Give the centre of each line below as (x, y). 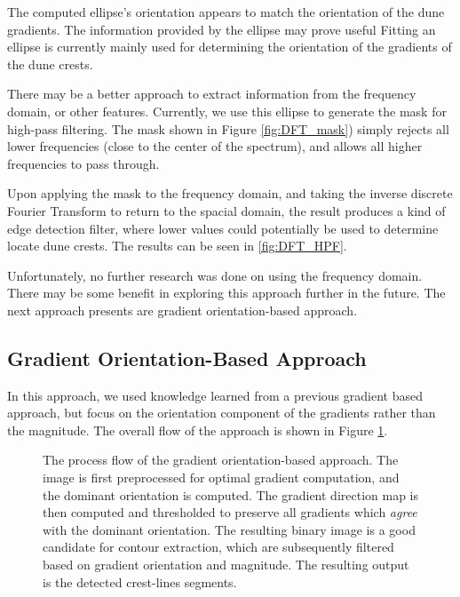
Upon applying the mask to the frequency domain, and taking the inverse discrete (230, 193)
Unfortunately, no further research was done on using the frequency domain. (215, 275)
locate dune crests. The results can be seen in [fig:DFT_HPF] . (177, 246)
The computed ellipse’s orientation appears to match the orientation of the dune (226, 12)
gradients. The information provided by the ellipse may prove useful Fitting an (222, 29)
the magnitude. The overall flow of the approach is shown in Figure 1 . (198, 430)
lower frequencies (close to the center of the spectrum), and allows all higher (215, 146)
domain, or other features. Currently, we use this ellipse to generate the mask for (227, 111)
